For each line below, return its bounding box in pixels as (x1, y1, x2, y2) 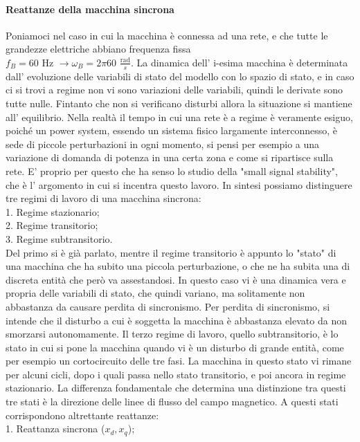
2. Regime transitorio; (6, 218, 98, 232)
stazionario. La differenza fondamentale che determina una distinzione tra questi (6, 380, 346, 395)
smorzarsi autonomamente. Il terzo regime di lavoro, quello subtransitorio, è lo (6, 326, 339, 341)
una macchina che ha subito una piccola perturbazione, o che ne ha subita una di (6, 259, 350, 273)
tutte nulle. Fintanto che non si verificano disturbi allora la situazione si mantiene (6, 96, 352, 110)
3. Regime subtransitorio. (6, 231, 113, 246)
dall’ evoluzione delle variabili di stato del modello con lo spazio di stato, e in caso (6, 68, 354, 83)
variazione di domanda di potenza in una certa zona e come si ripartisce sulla (6, 150, 334, 165)
